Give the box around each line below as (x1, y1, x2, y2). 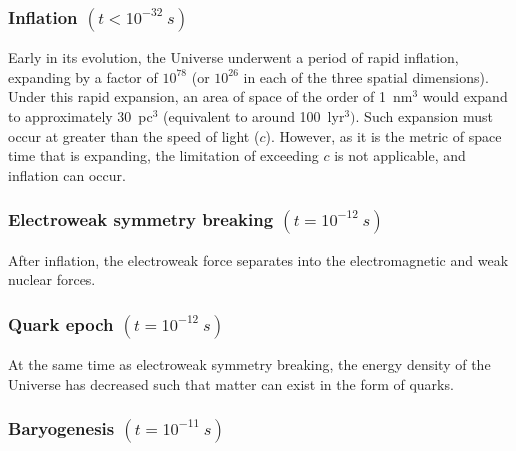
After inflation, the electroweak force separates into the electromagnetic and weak (8, 249, 509, 270)
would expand (422, 86, 508, 107)
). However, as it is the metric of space (265, 125, 502, 146)
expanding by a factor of (8, 66, 158, 87)
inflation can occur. (8, 164, 126, 185)
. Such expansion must (355, 106, 493, 126)
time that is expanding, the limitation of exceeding (8, 145, 319, 166)
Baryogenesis (8, 416, 115, 441)
